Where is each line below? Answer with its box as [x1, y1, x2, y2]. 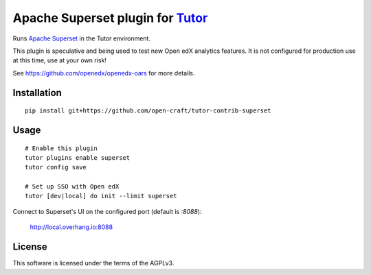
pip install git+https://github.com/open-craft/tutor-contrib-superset [25, 107, 271, 115]
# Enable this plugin [25, 144, 98, 152]
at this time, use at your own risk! [12, 56, 106, 64]
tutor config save [25, 163, 87, 171]
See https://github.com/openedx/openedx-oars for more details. [12, 69, 195, 77]
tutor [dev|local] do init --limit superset [25, 192, 178, 200]
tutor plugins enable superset [25, 154, 131, 161]
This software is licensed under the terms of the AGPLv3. [12, 259, 175, 267]
